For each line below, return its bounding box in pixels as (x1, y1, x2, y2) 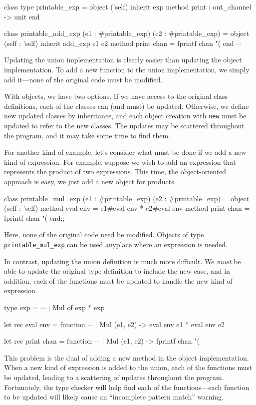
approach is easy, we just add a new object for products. (4, 176, 176, 186)
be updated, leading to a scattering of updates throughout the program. (4, 372, 224, 382)
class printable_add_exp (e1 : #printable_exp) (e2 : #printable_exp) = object (4, 28, 250, 38)
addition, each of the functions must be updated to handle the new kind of (4, 275, 233, 286)
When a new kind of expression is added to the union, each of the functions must (4, 362, 253, 373)
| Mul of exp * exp (48, 302, 105, 312)
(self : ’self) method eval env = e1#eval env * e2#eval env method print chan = (4, 203, 250, 213)
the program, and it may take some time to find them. (4, 130, 171, 140)
